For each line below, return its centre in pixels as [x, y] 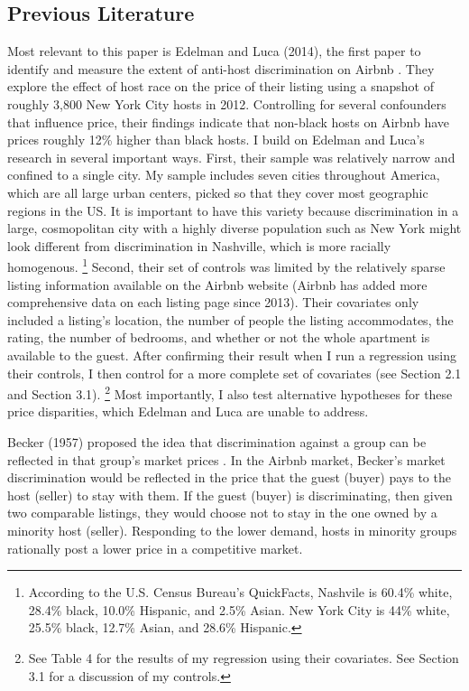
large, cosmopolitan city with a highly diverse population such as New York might [234, 228]
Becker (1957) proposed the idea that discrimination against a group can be [217, 441]
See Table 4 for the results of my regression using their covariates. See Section [244, 657]
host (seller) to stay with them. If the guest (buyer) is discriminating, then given [230, 495]
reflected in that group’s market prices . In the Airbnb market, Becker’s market [226, 459]
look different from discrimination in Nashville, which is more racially [199, 245]
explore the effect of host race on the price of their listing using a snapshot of [221, 86]
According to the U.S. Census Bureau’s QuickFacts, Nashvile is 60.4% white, [240, 592]
